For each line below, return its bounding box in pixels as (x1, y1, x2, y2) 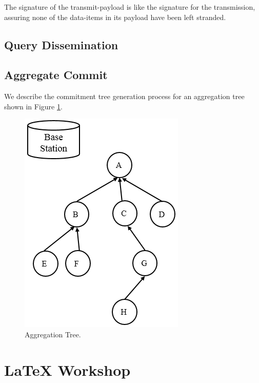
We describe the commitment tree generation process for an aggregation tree (4, 91, 245, 102)
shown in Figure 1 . (4, 101, 63, 111)
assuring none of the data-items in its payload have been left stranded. (4, 11, 226, 22)
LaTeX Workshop (4, 359, 131, 380)
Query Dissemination (4, 36, 118, 52)
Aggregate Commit (4, 67, 108, 83)
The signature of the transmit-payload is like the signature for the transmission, (4, 2, 255, 12)
